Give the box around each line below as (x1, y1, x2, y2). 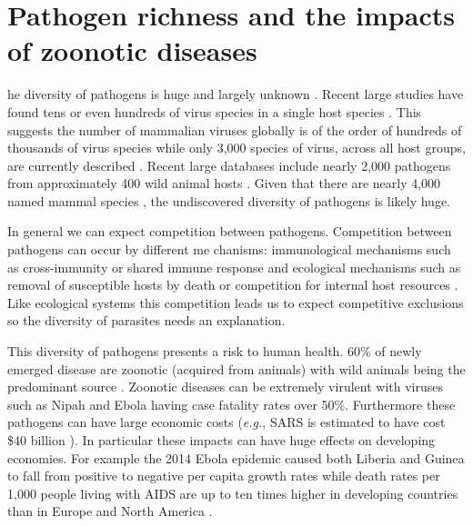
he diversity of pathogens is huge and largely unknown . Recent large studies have (7, 84, 464, 104)
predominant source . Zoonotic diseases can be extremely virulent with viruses (7, 377, 443, 396)
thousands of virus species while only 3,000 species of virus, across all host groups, (7, 138, 466, 157)
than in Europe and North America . (7, 501, 213, 521)
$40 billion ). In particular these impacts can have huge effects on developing (7, 431, 436, 449)
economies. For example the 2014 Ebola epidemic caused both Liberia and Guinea (7, 448, 465, 467)
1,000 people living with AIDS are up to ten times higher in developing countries (7, 483, 458, 502)
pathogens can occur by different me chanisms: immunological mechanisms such (7, 240, 451, 259)
